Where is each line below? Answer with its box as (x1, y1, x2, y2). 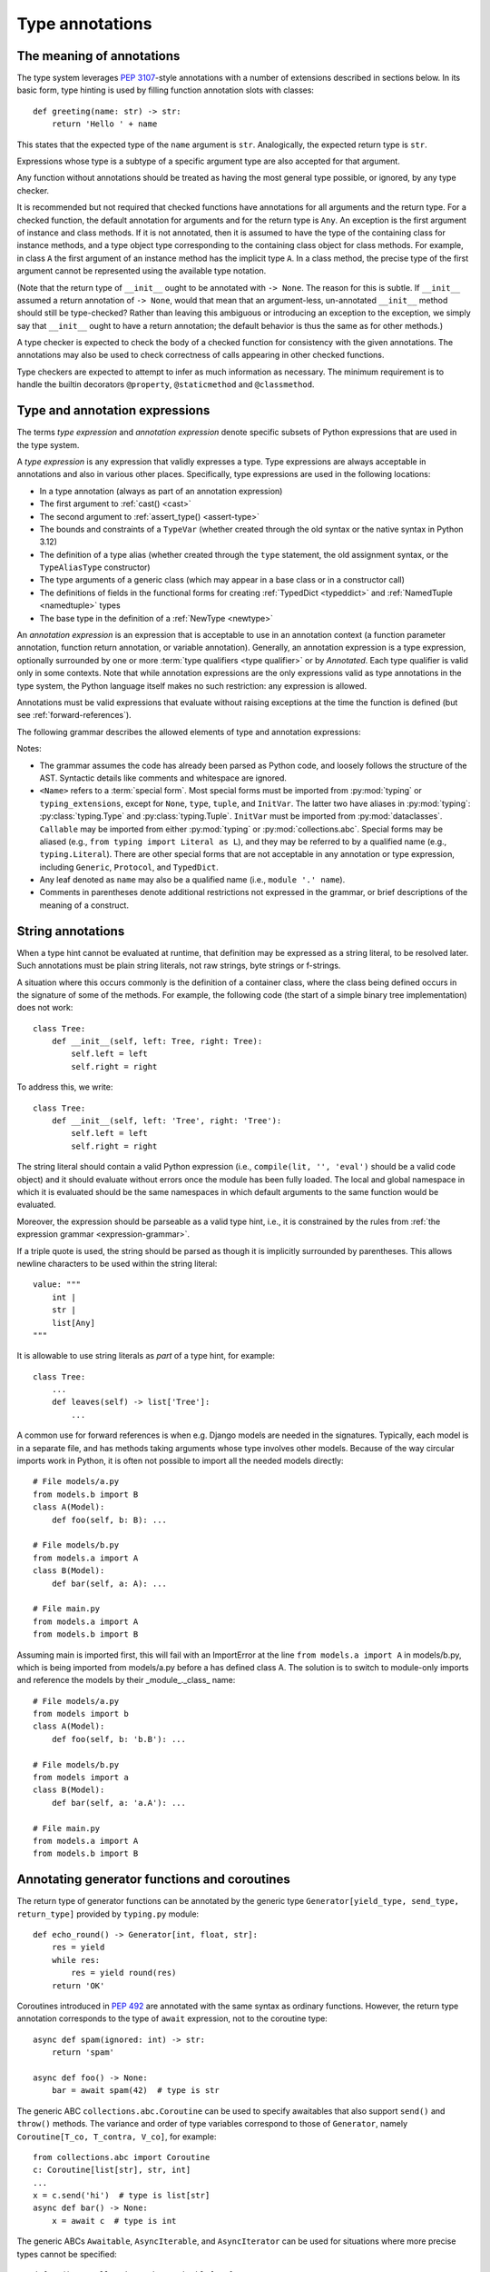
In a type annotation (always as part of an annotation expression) (39, 485, 283, 496)
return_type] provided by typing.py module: (16, 1908, 200, 1919)
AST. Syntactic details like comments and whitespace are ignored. (39, 772, 288, 783)
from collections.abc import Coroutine (33, 2152, 211, 2162)
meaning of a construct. (39, 900, 129, 911)
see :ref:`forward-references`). (16, 710, 132, 721)
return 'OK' (51, 1980, 105, 1990)
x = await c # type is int (51, 2216, 177, 2226)
